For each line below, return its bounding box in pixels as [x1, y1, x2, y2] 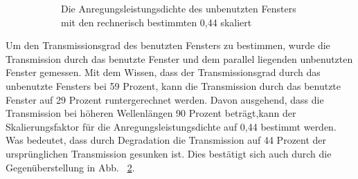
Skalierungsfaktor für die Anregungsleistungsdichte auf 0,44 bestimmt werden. [6, 119, 337, 133]
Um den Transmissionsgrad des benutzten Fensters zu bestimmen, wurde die [6, 38, 330, 53]
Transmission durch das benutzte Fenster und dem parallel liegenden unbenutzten [6, 51, 353, 66]
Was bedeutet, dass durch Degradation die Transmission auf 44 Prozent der [6, 133, 327, 147]
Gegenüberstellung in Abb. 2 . [6, 160, 135, 174]
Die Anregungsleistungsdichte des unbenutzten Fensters [61, 1, 296, 15]
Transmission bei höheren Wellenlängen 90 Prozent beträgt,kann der [6, 106, 296, 120]
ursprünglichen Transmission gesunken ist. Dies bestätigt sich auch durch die [6, 146, 332, 160]
